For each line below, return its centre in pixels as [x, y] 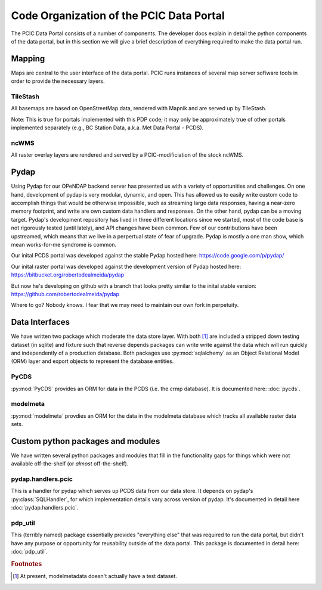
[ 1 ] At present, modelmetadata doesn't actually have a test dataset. [95, 576]
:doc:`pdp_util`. [29, 552]
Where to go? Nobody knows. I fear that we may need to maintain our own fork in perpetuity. [125, 305]
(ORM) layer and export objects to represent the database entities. [92, 361]
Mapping [28, 59]
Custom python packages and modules [86, 441]
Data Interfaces [41, 322]
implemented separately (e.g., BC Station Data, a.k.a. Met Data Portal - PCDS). [107, 128]
